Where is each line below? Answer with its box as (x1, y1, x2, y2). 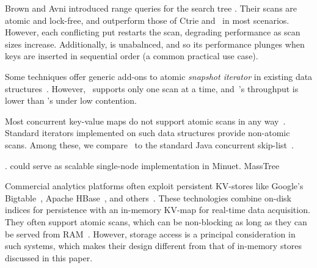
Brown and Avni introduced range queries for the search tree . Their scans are (5, 2, 297, 14)
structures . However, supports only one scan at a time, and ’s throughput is (5, 82, 299, 95)
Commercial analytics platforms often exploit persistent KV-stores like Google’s (5, 179, 304, 192)
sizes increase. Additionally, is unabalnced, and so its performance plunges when (5, 37, 305, 50)
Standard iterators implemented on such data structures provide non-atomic (5, 126, 290, 139)
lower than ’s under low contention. (5, 94, 137, 107)
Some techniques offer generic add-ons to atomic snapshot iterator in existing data (5, 70, 313, 82)
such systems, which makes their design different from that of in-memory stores (5, 239, 302, 252)
